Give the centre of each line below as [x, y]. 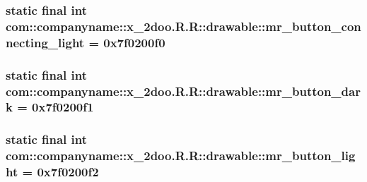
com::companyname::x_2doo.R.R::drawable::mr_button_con [183, 26]
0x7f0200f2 [68, 172]
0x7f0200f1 [63, 107]
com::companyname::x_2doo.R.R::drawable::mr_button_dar [183, 91]
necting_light [45, 42]
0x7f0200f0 [134, 42]
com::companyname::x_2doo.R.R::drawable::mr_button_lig [181, 156]
